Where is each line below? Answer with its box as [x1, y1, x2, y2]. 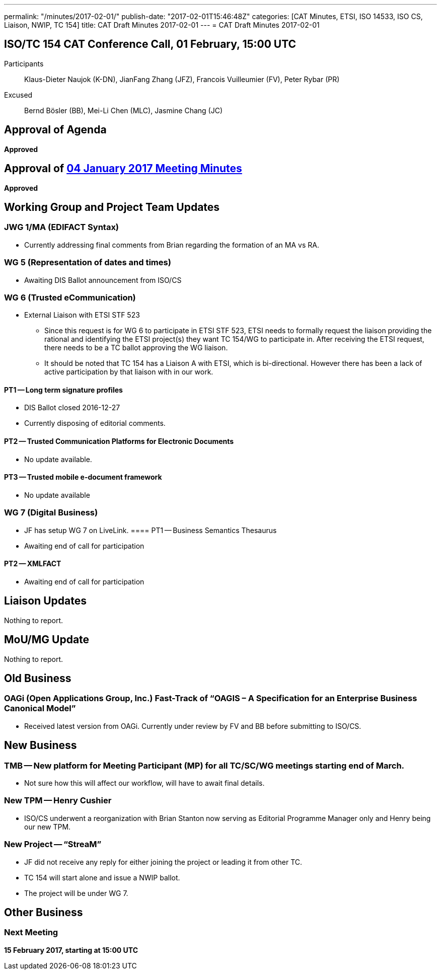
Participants [4, 59, 44, 68]
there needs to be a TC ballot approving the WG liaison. [44, 343, 228, 352]
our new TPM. [24, 822, 71, 831]
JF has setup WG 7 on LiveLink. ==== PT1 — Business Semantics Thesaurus [24, 526, 277, 535]
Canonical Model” [4, 703, 76, 714]
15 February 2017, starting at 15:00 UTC [4, 945, 138, 954]
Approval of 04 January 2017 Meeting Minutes [4, 162, 242, 175]
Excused [4, 90, 33, 99]
